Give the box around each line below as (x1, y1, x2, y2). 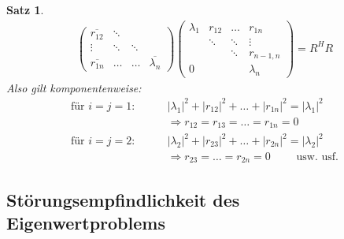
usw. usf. (296, 151, 338, 163)
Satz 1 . (6, 2, 44, 17)
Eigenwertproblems (6, 211, 165, 235)
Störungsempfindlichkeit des (6, 187, 240, 211)
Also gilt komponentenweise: (6, 79, 142, 95)
